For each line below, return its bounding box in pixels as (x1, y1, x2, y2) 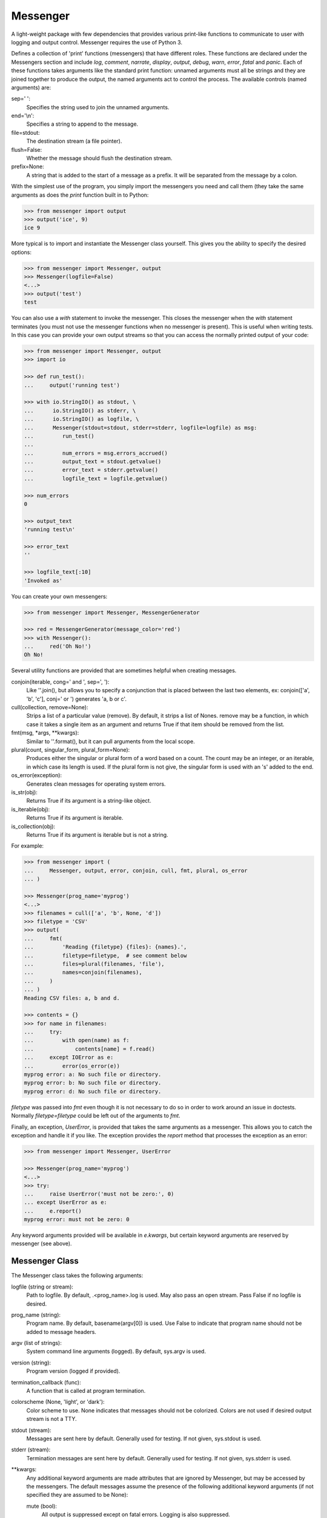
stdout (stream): (11, 1426, 51, 1434)
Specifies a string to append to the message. (26, 120, 139, 128)
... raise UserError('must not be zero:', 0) (24, 1190, 174, 1197)
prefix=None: (11, 163, 45, 170)
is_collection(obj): (11, 823, 56, 830)
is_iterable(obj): (11, 805, 50, 813)
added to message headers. (26, 1328, 97, 1335)
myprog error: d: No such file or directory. (24, 1087, 162, 1095)
